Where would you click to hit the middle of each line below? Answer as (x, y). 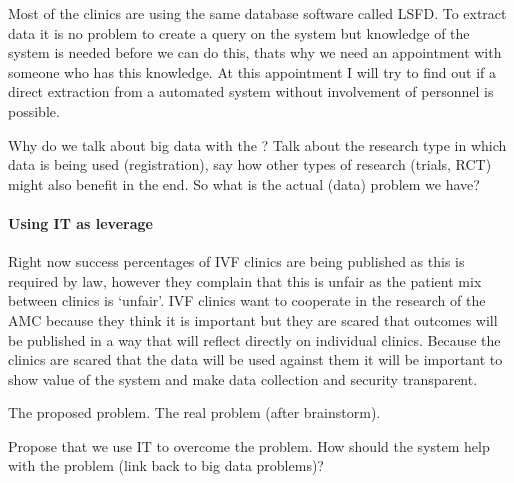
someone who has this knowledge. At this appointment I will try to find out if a (252, 71)
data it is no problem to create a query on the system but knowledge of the (239, 32)
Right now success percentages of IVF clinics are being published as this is (236, 261)
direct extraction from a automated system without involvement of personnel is (251, 91)
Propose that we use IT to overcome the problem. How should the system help (249, 445)
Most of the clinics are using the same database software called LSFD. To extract (257, 13)
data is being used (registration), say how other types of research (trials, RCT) (250, 164)
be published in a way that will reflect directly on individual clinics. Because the (254, 339)
